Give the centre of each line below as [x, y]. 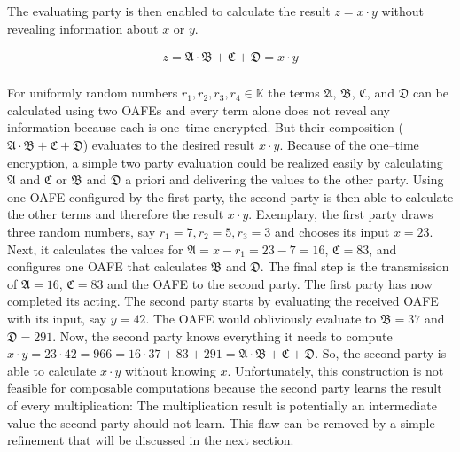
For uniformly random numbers [93, 93]
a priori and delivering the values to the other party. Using [285, 179]
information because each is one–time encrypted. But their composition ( [205, 127]
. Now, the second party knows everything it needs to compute [222, 335]
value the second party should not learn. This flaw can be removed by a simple [221, 422]
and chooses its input [332, 231]
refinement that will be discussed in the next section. [151, 440]
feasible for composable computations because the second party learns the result [225, 388]
